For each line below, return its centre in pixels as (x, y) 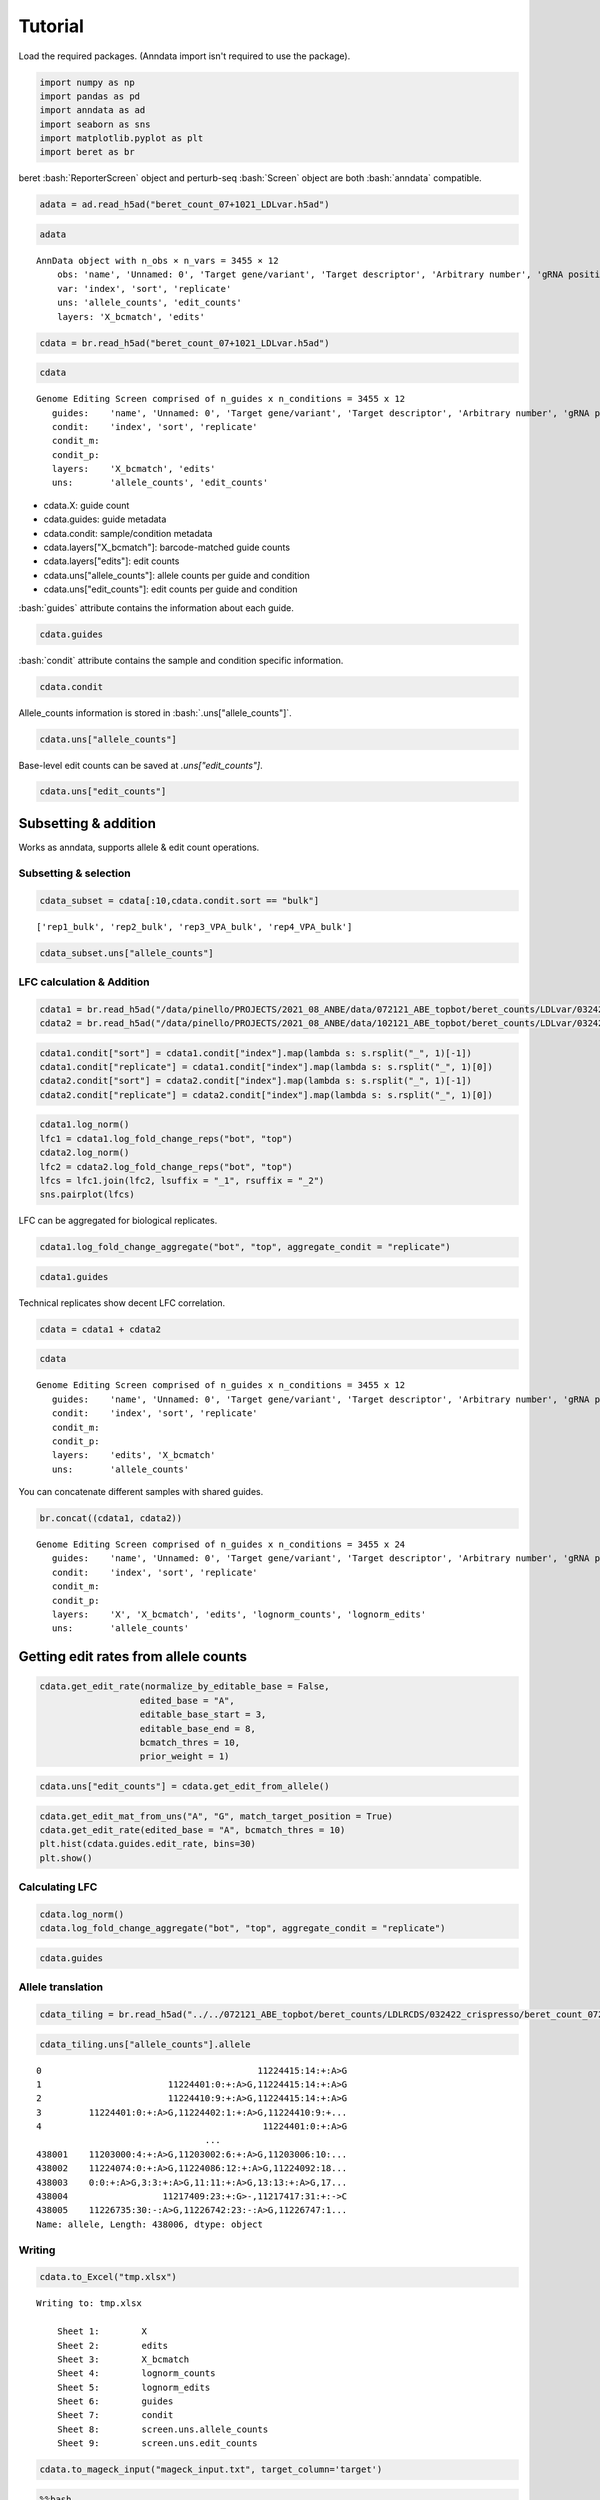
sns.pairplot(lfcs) (87, 1194)
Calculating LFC (58, 1887)
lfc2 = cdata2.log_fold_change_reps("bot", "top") (166, 1166)
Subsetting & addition (87, 823)
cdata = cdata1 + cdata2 (100, 1329)
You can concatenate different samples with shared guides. (141, 1492)
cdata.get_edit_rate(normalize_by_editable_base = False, (184, 1686)
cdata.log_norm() (82, 1914)
